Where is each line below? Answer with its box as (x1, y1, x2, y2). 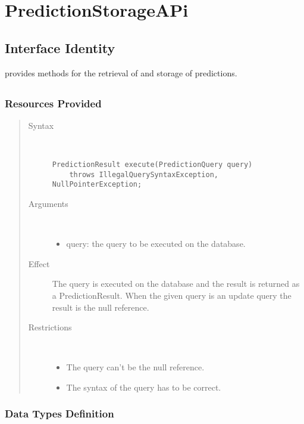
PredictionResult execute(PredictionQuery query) (52, 160, 253, 169)
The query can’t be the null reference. (66, 361, 205, 373)
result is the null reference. (52, 301, 149, 313)
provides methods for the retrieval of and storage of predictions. (5, 66, 237, 79)
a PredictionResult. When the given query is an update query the (52, 289, 292, 301)
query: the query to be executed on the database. (66, 237, 246, 250)
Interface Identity (5, 38, 115, 57)
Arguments (28, 197, 68, 210)
